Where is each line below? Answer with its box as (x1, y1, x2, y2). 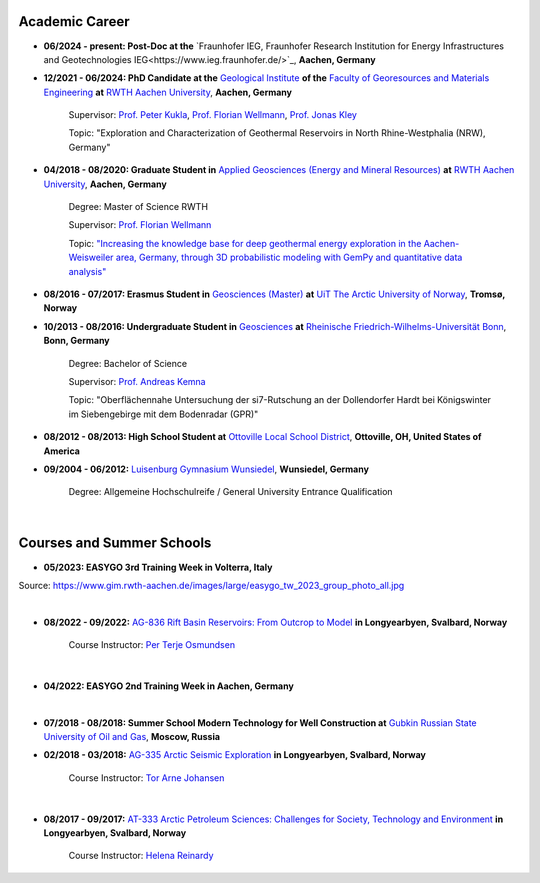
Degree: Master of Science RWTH (68, 201, 209, 213)
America (43, 445, 80, 457)
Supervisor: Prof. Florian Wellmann (68, 219, 212, 231)
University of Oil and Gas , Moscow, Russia (43, 731, 220, 743)
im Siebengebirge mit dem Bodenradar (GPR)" (68, 408, 259, 420)
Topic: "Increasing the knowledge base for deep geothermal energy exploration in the (68, 237, 422, 249)
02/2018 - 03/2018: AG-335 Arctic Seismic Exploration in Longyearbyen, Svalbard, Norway (43, 749, 427, 761)
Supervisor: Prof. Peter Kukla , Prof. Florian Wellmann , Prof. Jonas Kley (68, 109, 357, 121)
